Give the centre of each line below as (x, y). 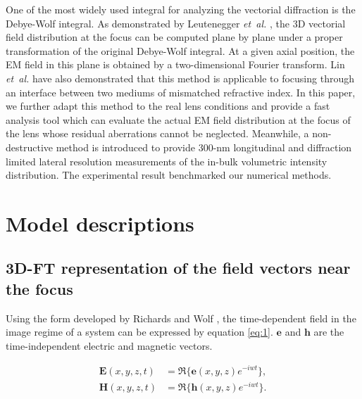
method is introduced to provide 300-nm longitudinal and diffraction (204, 147)
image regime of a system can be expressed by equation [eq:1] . (139, 332)
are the (329, 332)
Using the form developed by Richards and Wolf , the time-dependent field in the (181, 318)
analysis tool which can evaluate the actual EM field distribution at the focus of (178, 119)
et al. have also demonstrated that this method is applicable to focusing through (180, 78)
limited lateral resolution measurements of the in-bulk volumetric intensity (167, 161)
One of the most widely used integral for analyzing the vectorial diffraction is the (181, 9)
